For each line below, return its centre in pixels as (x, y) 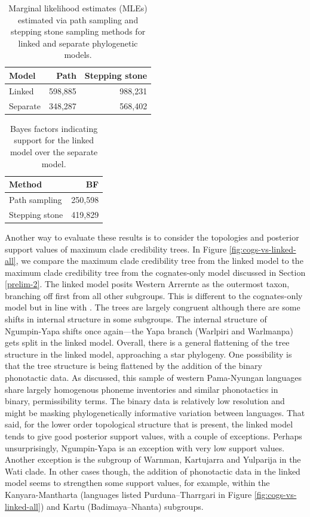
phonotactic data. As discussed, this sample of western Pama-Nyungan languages (154, 378)
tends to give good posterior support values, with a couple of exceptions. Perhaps (154, 436)
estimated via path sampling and (78, 19)
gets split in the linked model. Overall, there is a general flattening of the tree (147, 342)
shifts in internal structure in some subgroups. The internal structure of (136, 319)
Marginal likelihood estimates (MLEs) (78, 8)
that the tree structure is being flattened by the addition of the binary (133, 366)
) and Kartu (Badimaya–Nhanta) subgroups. (122, 506)
